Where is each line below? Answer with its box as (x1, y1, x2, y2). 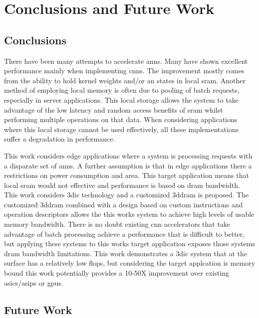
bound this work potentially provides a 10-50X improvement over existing (4, 268, 230, 278)
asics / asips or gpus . (4, 277, 63, 288)
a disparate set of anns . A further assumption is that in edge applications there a (4, 160, 252, 170)
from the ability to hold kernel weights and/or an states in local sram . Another (4, 75, 246, 85)
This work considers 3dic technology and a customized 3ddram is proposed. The (4, 189, 249, 200)
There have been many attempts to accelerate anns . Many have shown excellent (4, 55, 248, 66)
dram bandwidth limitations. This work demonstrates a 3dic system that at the (4, 248, 248, 258)
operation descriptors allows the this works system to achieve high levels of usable (4, 209, 255, 219)
